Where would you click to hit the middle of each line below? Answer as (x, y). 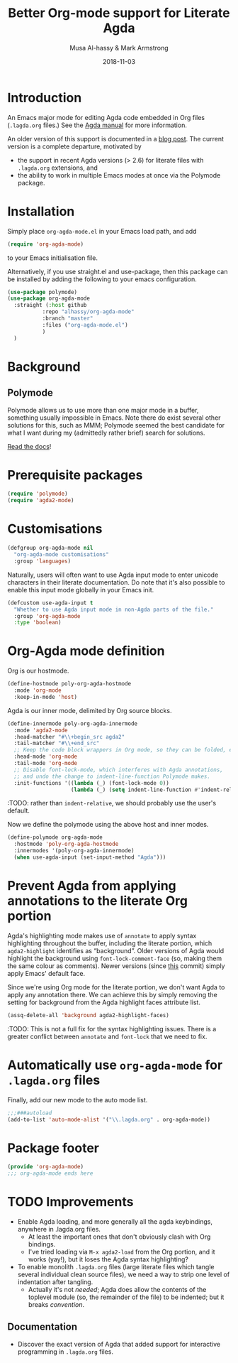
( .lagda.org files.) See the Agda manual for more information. (97, 125)
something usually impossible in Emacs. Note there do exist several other (114, 418)
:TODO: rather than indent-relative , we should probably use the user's (112, 803)
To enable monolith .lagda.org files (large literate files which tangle (116, 1267)
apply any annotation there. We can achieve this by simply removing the (112, 994)
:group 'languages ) (42, 561)
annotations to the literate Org (97, 901)
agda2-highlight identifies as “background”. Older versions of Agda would (116, 950)
